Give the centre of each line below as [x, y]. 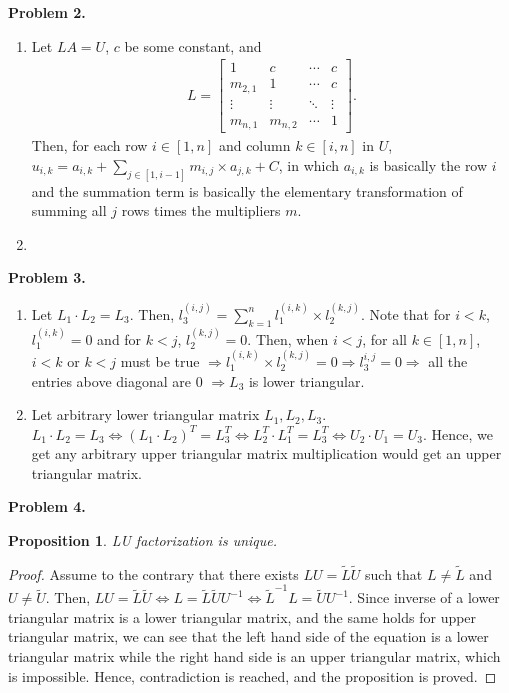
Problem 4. [47, 506]
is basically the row [428, 164]
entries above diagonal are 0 [117, 380]
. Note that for [405, 313]
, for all [384, 338]
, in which [309, 164]
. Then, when [288, 338]
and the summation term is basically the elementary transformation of [247, 190]
